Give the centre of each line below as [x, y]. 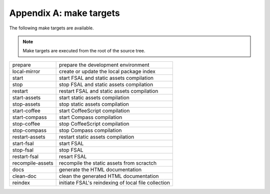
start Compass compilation [91, 117]
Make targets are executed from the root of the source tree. [84, 51]
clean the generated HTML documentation [109, 176]
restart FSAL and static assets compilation [109, 91]
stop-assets [26, 104]
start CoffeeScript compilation [94, 111]
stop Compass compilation [90, 130]
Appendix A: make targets [64, 13]
